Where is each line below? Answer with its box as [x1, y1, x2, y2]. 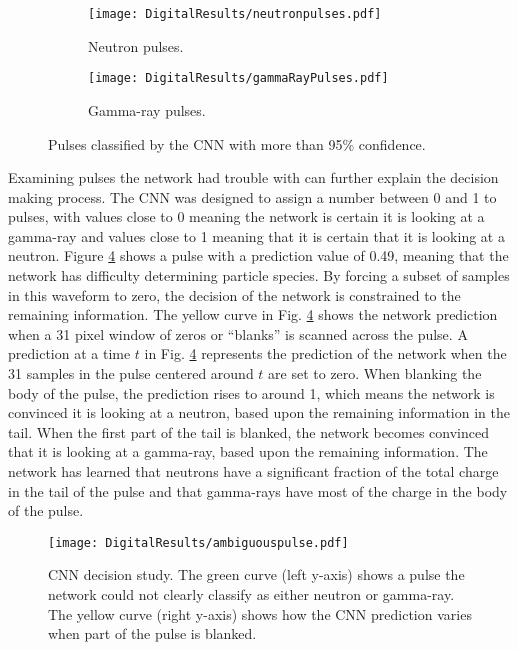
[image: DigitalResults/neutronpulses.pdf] [88, 7, 382, 21]
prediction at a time [8, 343, 131, 364]
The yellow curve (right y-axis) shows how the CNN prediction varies [48, 603, 472, 624]
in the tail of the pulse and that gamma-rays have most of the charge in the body [8, 480, 508, 501]
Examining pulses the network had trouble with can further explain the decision [8, 167, 499, 188]
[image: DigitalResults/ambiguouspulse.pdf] [48, 535, 349, 550]
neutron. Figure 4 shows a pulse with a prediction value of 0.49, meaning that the [8, 245, 509, 266]
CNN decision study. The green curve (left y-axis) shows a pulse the [48, 564, 465, 585]
